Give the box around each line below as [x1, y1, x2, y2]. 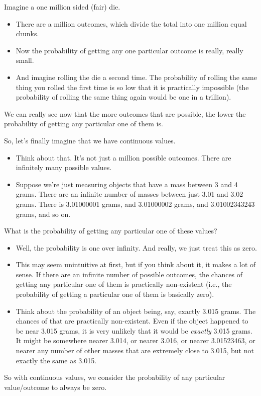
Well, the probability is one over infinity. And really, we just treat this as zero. [16, 242, 257, 253]
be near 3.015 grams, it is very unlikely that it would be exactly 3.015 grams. [16, 325, 252, 336]
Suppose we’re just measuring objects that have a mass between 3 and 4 [16, 179, 238, 189]
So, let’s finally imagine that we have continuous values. [4, 135, 176, 145]
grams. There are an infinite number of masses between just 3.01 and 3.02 [16, 189, 243, 199]
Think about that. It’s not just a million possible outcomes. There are [16, 152, 231, 163]
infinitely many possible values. [16, 162, 112, 173]
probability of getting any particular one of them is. [4, 118, 163, 129]
